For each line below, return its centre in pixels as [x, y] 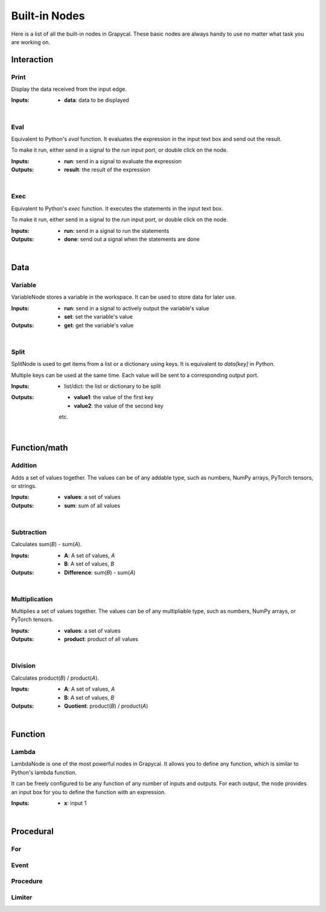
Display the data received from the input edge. [69, 89]
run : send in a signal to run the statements [117, 230]
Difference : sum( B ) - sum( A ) [100, 572]
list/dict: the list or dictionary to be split [113, 386]
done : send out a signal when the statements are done [132, 239]
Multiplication [32, 599]
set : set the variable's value [98, 317]
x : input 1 [75, 803]
